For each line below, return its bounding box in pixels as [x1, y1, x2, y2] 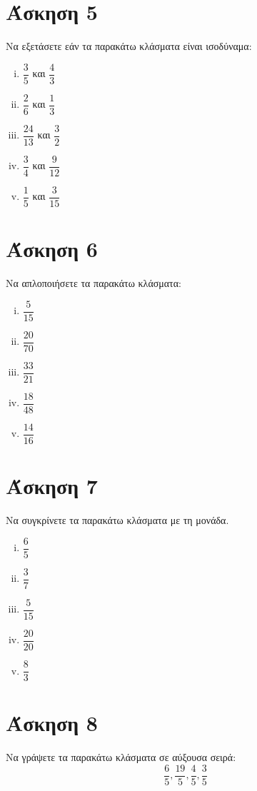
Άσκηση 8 [6, 708, 98, 737]
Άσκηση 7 [6, 471, 98, 500]
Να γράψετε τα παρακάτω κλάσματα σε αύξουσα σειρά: [6, 750, 236, 765]
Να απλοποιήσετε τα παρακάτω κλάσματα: [6, 276, 181, 291]
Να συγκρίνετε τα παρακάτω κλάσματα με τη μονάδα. [6, 513, 229, 528]
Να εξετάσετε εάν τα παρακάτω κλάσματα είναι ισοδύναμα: [6, 39, 252, 54]
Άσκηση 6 [6, 234, 98, 263]
